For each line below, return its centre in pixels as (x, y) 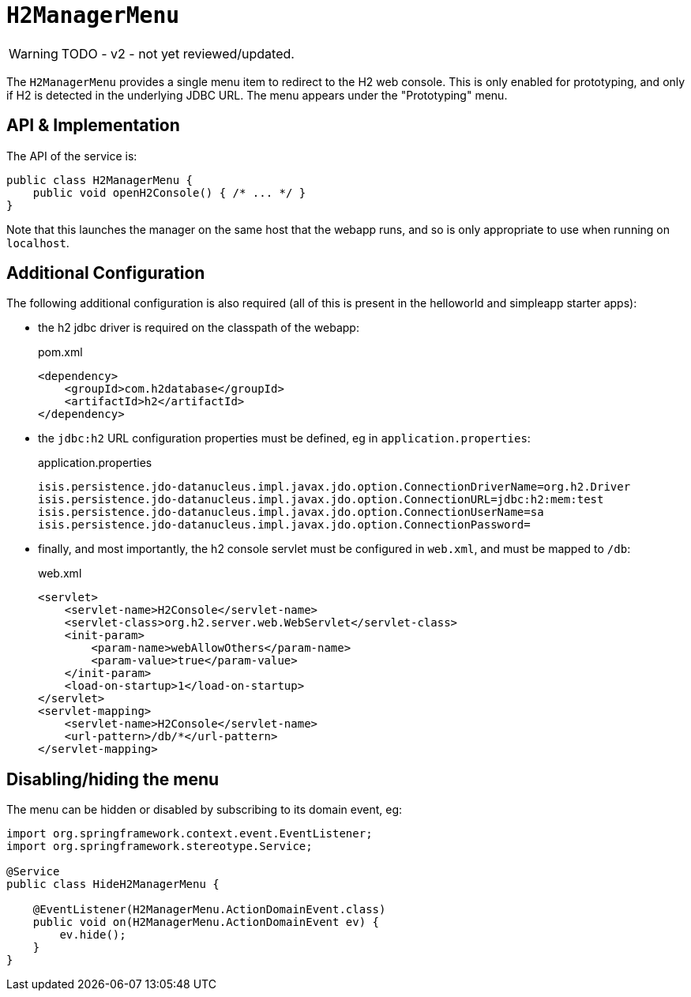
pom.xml (60, 352)
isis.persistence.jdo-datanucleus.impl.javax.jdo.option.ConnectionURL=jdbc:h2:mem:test (321, 500)
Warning (34, 53)
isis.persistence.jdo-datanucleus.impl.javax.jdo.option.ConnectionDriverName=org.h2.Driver (334, 487)
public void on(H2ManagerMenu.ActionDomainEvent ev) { (206, 922)
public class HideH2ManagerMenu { (113, 884)
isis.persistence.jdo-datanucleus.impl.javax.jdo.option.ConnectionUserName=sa (291, 512)
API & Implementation (93, 126)
